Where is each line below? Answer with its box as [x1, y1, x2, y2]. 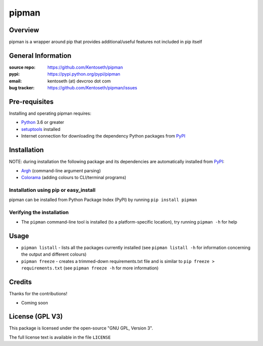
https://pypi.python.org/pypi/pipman [47, 71, 120, 77]
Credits [9, 278, 32, 286]
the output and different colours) [21, 251, 87, 257]
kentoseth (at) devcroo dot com [47, 78, 111, 84]
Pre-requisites [9, 98, 54, 106]
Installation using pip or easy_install [9, 186, 96, 193]
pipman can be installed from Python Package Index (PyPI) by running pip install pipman [9, 197, 197, 203]
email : [9, 78, 22, 84]
